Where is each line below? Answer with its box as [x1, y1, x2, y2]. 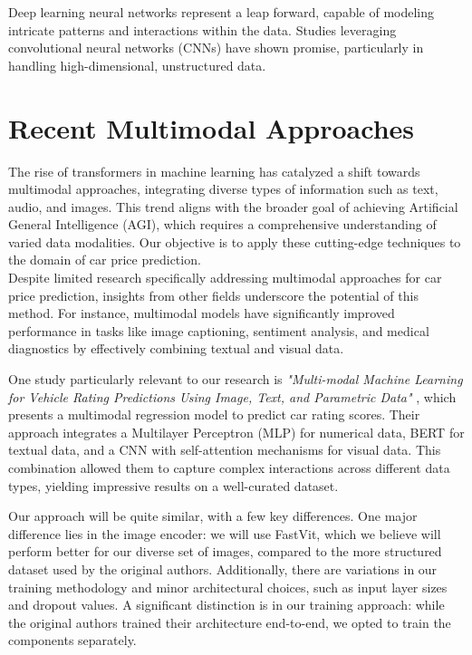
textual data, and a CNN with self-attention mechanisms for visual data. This [8, 440, 441, 459]
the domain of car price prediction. [8, 250, 201, 269]
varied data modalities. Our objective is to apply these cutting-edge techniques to [8, 232, 461, 251]
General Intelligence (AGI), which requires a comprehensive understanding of [8, 215, 437, 234]
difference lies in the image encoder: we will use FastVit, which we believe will [8, 524, 441, 543]
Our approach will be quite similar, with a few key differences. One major [8, 506, 418, 525]
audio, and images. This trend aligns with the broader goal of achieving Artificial [8, 197, 458, 216]
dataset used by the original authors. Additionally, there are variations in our [8, 559, 438, 578]
